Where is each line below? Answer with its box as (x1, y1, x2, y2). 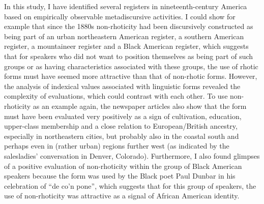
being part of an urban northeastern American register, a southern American (4, 31, 244, 41)
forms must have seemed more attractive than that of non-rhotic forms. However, (4, 71, 257, 81)
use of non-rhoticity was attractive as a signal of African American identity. (4, 190, 240, 201)
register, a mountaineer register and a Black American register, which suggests (4, 41, 249, 51)
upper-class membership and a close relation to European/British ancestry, (4, 121, 238, 131)
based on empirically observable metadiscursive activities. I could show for (4, 11, 236, 21)
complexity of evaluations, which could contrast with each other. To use (4, 91, 228, 101)
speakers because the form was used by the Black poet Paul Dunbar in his (4, 170, 236, 181)
